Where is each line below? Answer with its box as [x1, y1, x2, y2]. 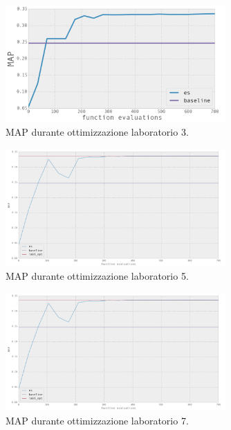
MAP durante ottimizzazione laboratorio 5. [6, 269, 189, 283]
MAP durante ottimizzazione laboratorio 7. [6, 413, 189, 427]
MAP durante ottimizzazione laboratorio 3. [6, 124, 189, 138]
